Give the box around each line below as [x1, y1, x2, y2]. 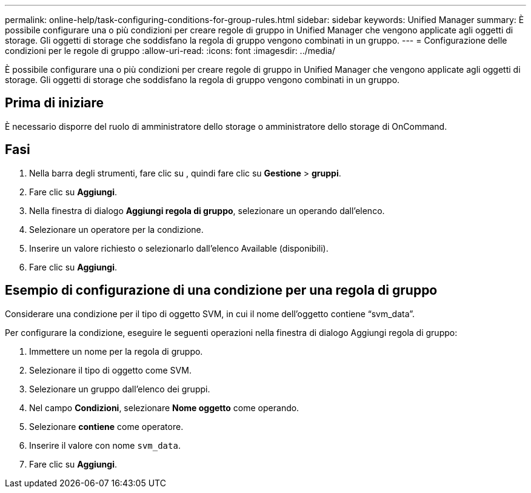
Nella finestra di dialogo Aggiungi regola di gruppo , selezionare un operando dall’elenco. [29, 205, 385, 216]
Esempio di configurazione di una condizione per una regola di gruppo [5, 283, 438, 298]
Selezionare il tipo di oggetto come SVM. [29, 364, 192, 375]
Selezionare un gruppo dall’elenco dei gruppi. [29, 383, 210, 394]
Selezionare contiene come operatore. [29, 421, 184, 432]
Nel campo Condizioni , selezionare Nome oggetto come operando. [29, 402, 299, 413]
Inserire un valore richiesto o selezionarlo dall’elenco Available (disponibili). [29, 243, 329, 253]
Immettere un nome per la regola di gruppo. [29, 346, 203, 357]
